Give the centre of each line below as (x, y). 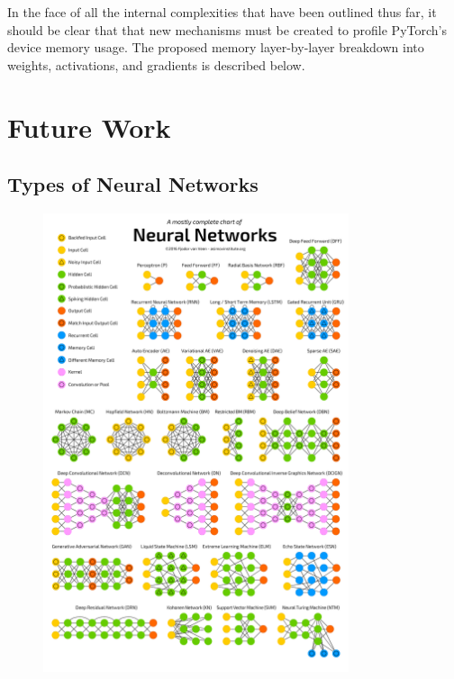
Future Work (89, 127)
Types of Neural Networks (133, 184)
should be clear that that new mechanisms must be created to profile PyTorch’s (227, 29)
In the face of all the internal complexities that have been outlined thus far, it (222, 12)
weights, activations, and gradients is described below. (156, 64)
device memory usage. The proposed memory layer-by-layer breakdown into (216, 47)
